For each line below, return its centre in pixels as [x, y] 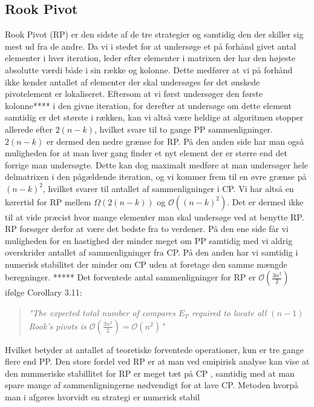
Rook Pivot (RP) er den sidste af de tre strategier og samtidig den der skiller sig [154, 34]
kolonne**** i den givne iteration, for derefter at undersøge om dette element [148, 105]
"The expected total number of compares [102, 313]
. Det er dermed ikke [265, 201]
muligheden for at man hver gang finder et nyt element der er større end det [146, 153]
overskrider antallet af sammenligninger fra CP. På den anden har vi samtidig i [152, 252]
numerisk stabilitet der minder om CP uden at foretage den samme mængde [146, 264]
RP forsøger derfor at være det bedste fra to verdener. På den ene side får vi [147, 229]
